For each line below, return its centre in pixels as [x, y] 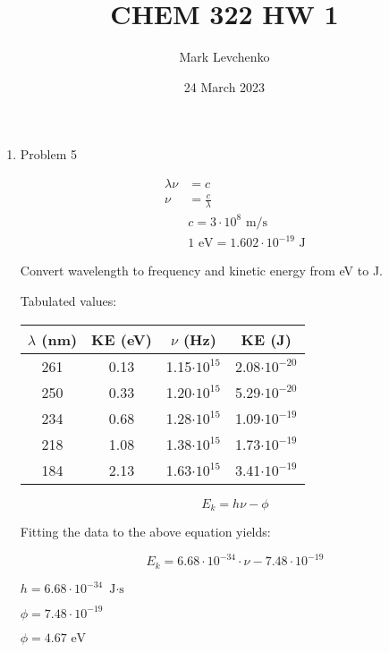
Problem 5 [49, 154]
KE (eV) [122, 339]
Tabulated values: [68, 300]
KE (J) [266, 339]
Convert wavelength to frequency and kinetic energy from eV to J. [201, 271]
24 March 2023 [224, 86]
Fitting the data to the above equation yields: [145, 532]
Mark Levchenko [224, 57]
